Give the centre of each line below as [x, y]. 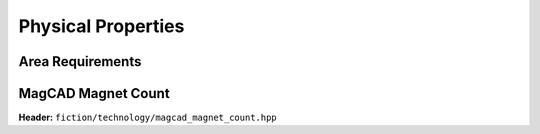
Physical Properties [101, 26]
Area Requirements [80, 61]
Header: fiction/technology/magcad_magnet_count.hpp [147, 117]
